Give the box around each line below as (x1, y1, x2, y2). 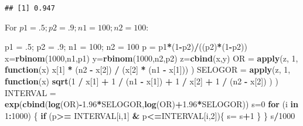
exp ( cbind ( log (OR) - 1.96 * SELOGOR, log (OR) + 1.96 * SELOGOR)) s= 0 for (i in (5, 98, 298, 110)
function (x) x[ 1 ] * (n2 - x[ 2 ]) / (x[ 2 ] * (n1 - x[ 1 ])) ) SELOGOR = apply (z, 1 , (5, 63, 291, 76)
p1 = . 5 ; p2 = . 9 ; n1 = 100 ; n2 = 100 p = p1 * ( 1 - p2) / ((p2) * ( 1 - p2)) (5, 40, 247, 53)
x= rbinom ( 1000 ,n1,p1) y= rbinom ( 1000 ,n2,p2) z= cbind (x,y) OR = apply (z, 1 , (5, 52, 298, 64)
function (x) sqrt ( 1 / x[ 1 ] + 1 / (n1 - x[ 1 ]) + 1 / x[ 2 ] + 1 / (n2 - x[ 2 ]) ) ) (5, 75, 278, 87)
